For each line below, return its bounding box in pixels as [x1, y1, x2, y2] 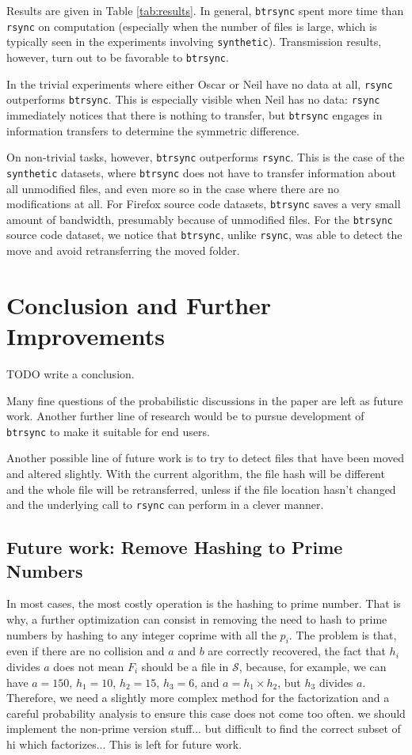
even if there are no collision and [6, 643, 165, 659]
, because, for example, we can [238, 658, 387, 675]
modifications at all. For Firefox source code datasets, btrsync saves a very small [6, 195, 401, 212]
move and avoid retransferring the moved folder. [6, 242, 240, 259]
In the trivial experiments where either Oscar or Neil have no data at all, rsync [6, 75, 393, 92]
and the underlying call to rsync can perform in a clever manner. [6, 496, 324, 513]
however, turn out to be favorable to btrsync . [6, 48, 229, 65]
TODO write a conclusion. [6, 365, 135, 381]
